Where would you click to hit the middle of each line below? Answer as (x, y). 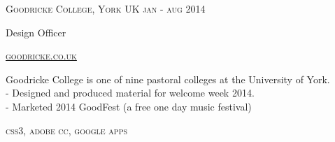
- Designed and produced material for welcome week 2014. (130, 93)
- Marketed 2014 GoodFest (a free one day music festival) (129, 106)
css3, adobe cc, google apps (67, 130)
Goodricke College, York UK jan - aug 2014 (106, 8)
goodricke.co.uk (41, 56)
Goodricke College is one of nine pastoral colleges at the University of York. (168, 79)
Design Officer (36, 32)
